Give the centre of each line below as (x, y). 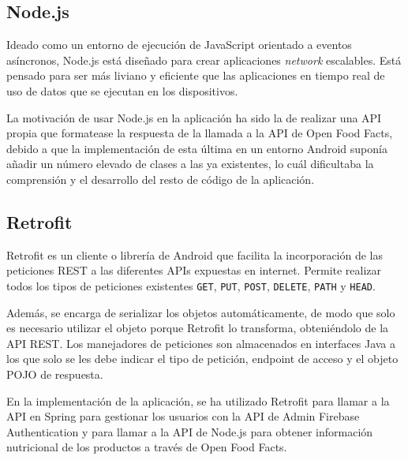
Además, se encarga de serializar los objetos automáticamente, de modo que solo (201, 312)
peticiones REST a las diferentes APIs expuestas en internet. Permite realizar (194, 270)
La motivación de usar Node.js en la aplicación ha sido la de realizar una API (194, 117)
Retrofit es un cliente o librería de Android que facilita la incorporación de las (195, 254)
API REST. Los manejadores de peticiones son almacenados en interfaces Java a (201, 343)
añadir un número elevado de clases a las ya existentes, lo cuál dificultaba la (190, 164)
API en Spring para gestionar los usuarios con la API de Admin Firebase (183, 416)
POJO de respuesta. (55, 374)
